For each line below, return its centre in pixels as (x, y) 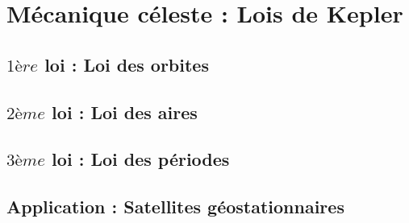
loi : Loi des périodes (141, 159)
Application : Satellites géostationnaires (175, 206)
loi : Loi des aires (125, 111)
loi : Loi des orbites (127, 64)
